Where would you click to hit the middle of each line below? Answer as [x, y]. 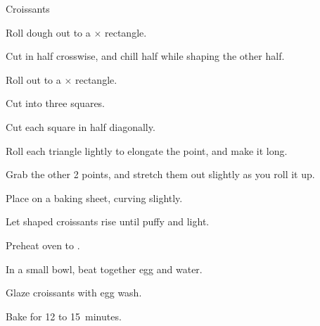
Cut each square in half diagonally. [81, 126]
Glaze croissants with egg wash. [74, 293]
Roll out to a [33, 79]
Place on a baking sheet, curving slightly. [94, 198]
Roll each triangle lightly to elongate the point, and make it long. [147, 150]
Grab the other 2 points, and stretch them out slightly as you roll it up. [160, 174]
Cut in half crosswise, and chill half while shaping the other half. [145, 56]
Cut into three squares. [56, 103]
